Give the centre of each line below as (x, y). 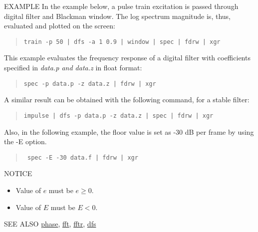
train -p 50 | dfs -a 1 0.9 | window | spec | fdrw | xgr (122, 42)
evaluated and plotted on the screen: (60, 26)
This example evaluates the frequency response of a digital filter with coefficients (127, 58)
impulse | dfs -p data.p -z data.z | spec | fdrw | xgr (119, 116)
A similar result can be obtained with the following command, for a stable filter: (127, 100)
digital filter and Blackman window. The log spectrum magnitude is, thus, (117, 16)
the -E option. (25, 141)
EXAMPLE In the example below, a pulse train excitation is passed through (121, 6)
